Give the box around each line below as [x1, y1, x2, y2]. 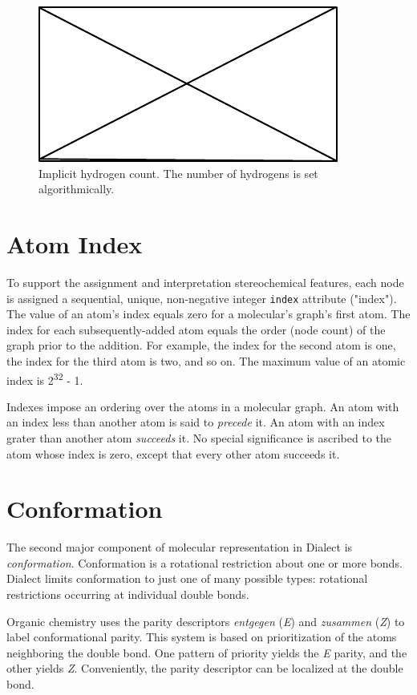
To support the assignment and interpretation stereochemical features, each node [6, 273, 404, 290]
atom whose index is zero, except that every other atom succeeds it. [6, 445, 340, 462]
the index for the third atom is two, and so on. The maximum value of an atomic [6, 352, 406, 369]
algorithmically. [38, 180, 115, 197]
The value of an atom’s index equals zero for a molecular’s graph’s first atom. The [6, 305, 411, 322]
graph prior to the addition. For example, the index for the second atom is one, [6, 337, 396, 354]
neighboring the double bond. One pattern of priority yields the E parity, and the [6, 644, 407, 661]
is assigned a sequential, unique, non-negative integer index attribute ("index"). [6, 289, 397, 306]
